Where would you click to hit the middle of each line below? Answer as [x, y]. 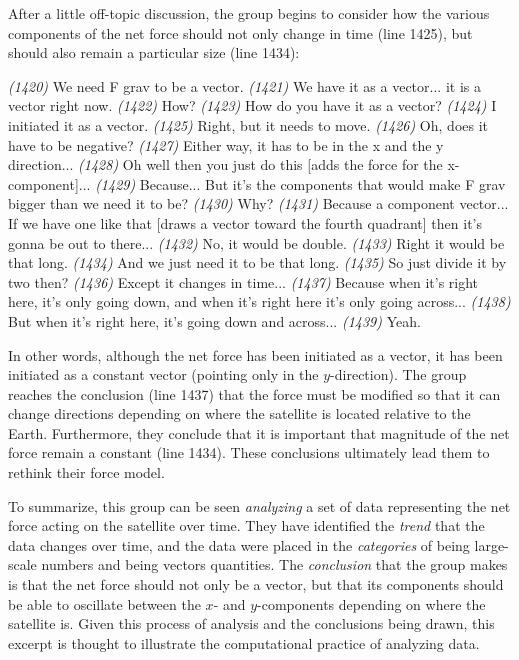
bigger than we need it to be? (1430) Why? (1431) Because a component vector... [258, 203]
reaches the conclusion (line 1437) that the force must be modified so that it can [254, 393]
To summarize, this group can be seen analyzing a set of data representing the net [259, 505]
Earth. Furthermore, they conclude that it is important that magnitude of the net [259, 432]
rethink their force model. [86, 472]
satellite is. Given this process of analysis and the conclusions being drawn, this [251, 623]
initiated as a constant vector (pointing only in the [163, 374]
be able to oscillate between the [104, 603]
